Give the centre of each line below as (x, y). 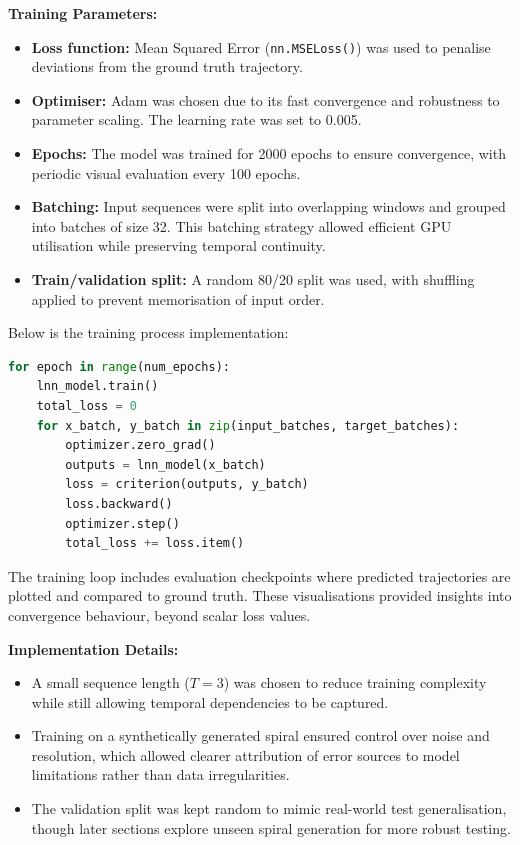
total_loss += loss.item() (155, 543)
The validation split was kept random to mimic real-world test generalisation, (269, 808)
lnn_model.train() (97, 386)
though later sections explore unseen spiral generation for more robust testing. (271, 827)
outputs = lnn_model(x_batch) (165, 464)
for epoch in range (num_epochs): (119, 366)
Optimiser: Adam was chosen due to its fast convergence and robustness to (265, 99)
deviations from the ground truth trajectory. (167, 66)
